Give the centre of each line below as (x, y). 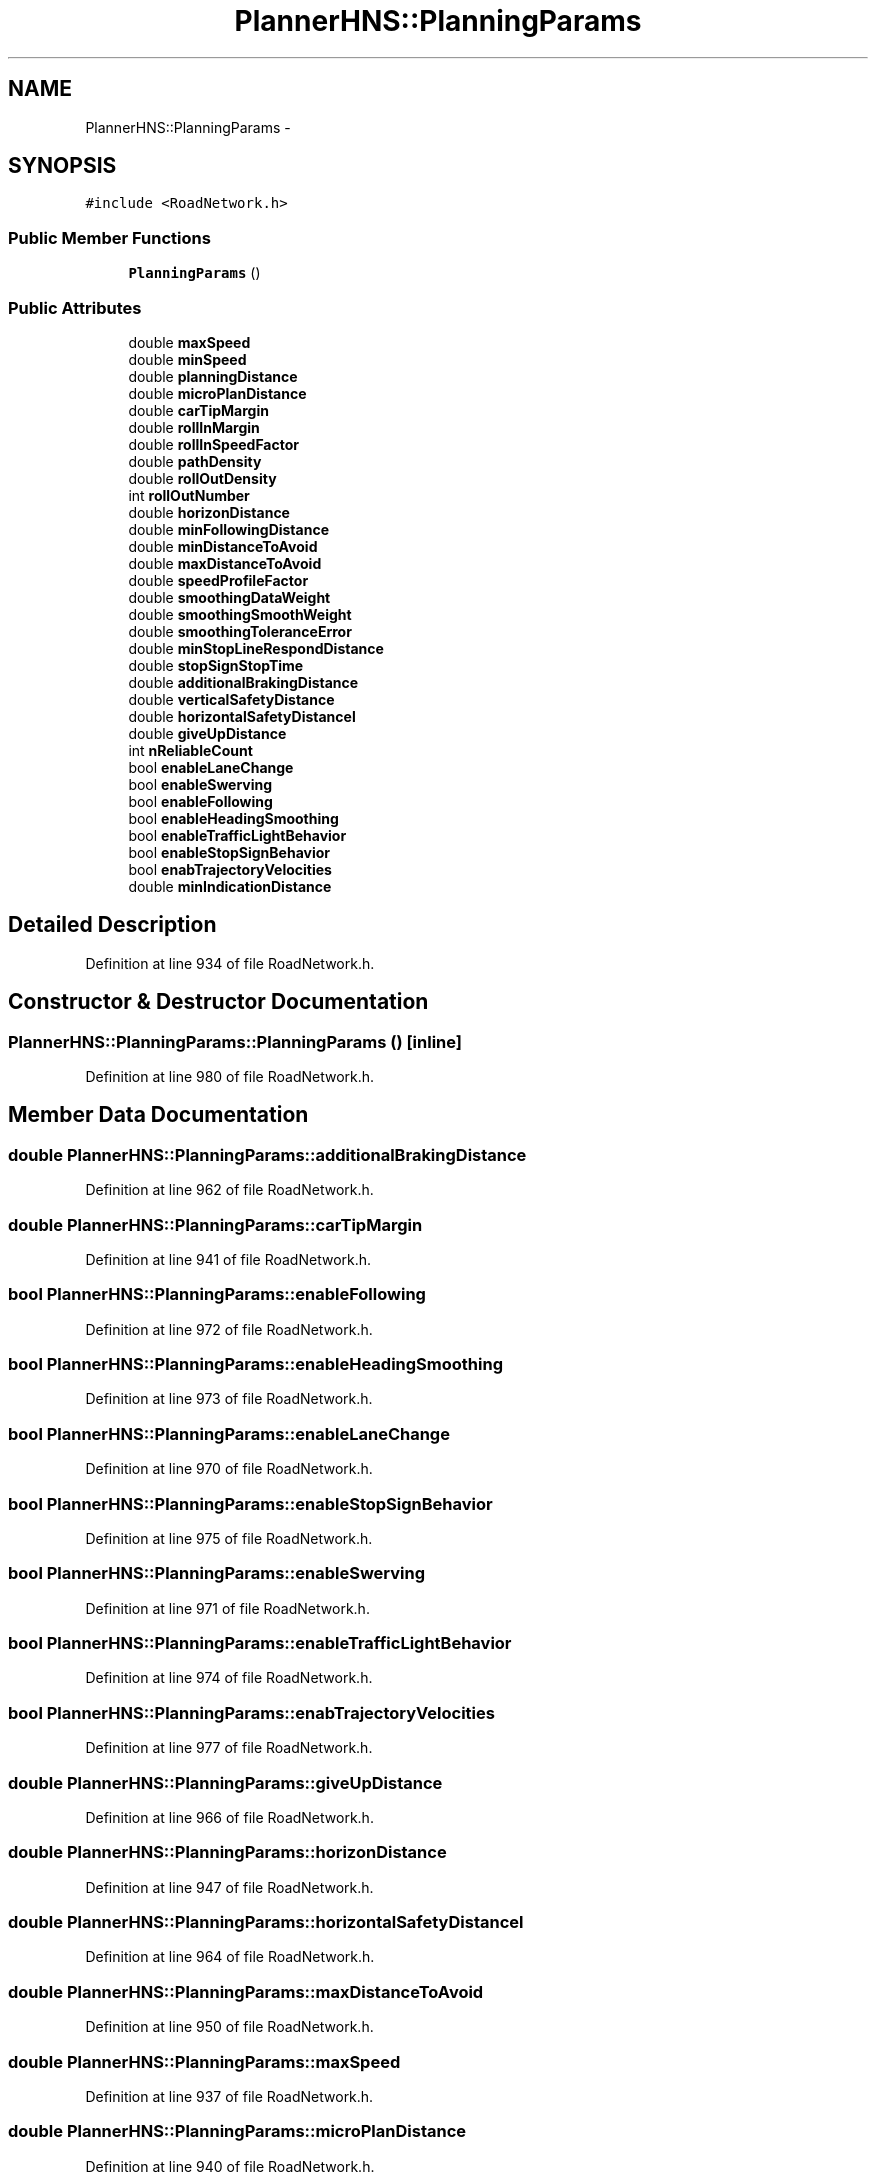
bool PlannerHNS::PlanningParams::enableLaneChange (229, 1433)
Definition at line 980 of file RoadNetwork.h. (230, 1076)
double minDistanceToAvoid (223, 546)
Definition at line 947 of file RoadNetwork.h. (229, 1887)
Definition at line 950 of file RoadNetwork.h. (229, 2027)
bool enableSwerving (200, 784)
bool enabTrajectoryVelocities (230, 869)
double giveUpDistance (207, 733)
